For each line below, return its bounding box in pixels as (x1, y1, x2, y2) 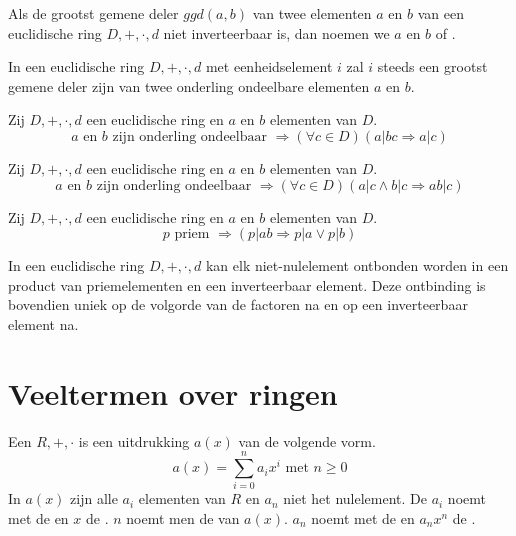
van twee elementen (252, 3, 372, 23)
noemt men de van (126, 507, 240, 528)
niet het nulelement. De (283, 488, 427, 509)
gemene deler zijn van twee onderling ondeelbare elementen (8, 75, 370, 96)
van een (417, 3, 464, 23)
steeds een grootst (377, 56, 488, 77)
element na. (8, 313, 79, 334)
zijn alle (70, 488, 118, 509)
